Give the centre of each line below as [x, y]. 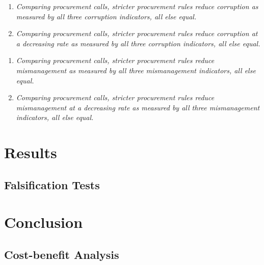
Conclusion [44, 222]
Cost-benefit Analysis [62, 254]
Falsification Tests [52, 184]
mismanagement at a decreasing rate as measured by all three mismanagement [138, 107]
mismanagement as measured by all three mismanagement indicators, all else [136, 70]
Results [31, 152]
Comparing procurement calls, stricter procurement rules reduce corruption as [137, 6]
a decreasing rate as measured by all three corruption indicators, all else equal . [138, 43]
